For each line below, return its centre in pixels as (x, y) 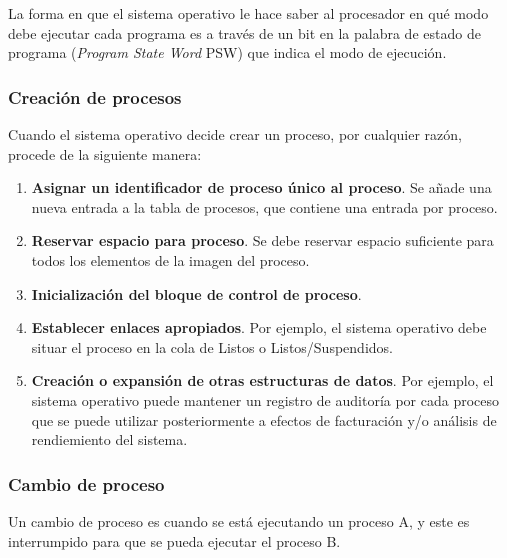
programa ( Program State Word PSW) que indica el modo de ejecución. (227, 52)
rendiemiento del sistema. (109, 439)
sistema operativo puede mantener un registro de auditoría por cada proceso (265, 399)
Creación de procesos (95, 96)
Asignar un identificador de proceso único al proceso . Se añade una (261, 187)
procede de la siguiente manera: (105, 153)
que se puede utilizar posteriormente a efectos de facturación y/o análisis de (264, 419)
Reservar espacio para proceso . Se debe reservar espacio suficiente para (262, 240)
